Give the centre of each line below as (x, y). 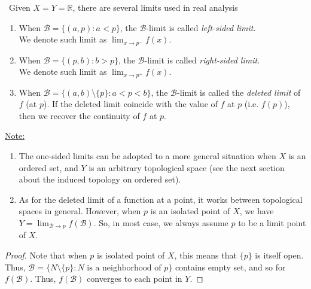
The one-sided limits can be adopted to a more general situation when (147, 156)
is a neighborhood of (124, 268)
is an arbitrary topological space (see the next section (187, 167)
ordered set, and (48, 167)
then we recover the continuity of (79, 115)
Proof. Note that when (46, 255)
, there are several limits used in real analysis (155, 7)
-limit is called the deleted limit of (239, 92)
